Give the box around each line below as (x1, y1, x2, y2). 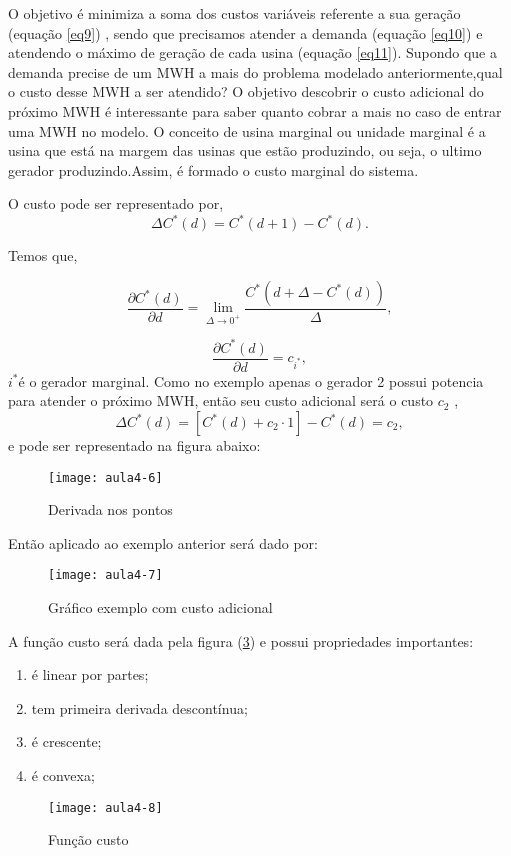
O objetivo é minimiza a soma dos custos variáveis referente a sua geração (8, 3, 461, 23)
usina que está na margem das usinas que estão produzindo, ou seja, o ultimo (8, 140, 482, 161)
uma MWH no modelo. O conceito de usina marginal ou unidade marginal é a (8, 120, 486, 141)
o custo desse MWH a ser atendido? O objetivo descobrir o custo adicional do (8, 81, 484, 102)
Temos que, (8, 245, 78, 266)
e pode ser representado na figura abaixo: (8, 435, 261, 455)
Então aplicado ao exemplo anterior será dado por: (8, 532, 319, 553)
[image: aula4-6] (48, 470, 163, 485)
